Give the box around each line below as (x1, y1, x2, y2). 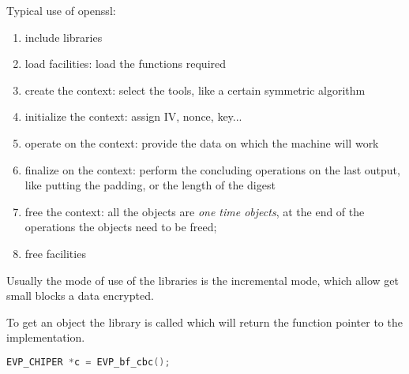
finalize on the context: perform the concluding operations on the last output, (24, 161, 400, 178)
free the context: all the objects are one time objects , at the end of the (24, 203, 365, 219)
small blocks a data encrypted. (6, 287, 154, 304)
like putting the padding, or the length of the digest (24, 177, 276, 193)
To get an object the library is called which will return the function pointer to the (6, 313, 403, 330)
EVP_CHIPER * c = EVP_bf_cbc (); (6, 356, 171, 368)
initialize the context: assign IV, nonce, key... (24, 108, 242, 125)
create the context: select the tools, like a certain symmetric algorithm (24, 81, 366, 98)
